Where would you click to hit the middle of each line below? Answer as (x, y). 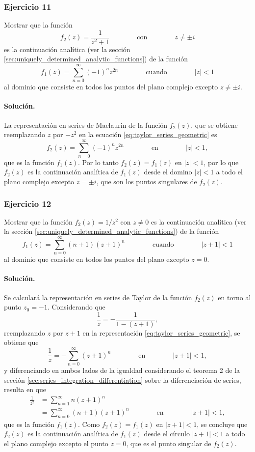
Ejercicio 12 (28, 203)
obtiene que (21, 342)
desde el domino (168, 172)
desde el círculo (167, 434)
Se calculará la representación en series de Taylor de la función (98, 297)
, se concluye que (222, 424)
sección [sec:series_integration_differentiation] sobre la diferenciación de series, (123, 380)
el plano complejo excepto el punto (56, 443)
